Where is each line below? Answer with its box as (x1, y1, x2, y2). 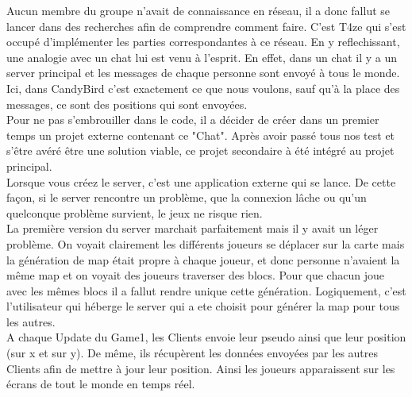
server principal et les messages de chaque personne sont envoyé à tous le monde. (6, 64, 400, 81)
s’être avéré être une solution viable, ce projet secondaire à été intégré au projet (6, 142, 395, 159)
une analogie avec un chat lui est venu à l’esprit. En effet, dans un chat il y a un (6, 48, 398, 65)
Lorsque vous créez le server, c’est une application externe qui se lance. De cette (6, 173, 396, 190)
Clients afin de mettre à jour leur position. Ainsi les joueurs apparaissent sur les (6, 360, 395, 376)
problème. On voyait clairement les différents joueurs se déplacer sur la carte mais (6, 235, 405, 252)
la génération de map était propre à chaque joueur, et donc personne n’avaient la (6, 251, 400, 268)
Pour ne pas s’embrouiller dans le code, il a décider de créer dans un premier (6, 111, 379, 128)
